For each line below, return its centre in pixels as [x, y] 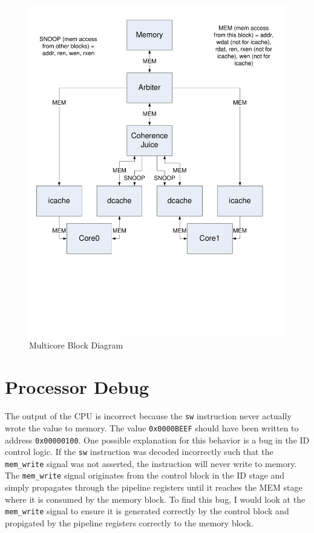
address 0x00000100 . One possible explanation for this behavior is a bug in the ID [157, 440]
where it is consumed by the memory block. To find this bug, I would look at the [155, 499]
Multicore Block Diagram [76, 345]
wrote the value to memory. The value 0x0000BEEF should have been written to [152, 427]
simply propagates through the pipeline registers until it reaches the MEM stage [154, 487]
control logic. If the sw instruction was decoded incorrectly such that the [139, 452]
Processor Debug [77, 387]
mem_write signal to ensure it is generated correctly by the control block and [147, 511]
